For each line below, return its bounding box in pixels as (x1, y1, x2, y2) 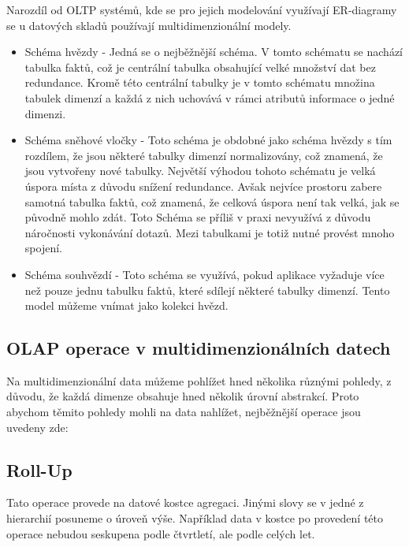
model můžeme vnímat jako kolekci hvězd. (24, 297, 229, 314)
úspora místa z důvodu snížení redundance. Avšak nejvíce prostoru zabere (24, 177, 382, 194)
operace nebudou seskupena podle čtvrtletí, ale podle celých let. (6, 525, 315, 541)
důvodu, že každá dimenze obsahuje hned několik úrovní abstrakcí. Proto (6, 388, 359, 404)
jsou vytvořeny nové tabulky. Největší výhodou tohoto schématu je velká (24, 162, 376, 179)
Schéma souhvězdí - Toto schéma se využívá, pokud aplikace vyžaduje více (24, 266, 385, 282)
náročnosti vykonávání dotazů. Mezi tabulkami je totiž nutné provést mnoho (24, 224, 395, 240)
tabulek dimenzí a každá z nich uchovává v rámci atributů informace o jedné (24, 89, 395, 106)
